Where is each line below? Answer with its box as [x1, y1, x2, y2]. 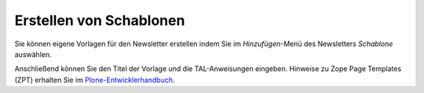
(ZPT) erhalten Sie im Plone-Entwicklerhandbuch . [14, 75, 176, 84]
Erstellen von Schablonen [14, 12, 185, 29]
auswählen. [14, 49, 52, 59]
